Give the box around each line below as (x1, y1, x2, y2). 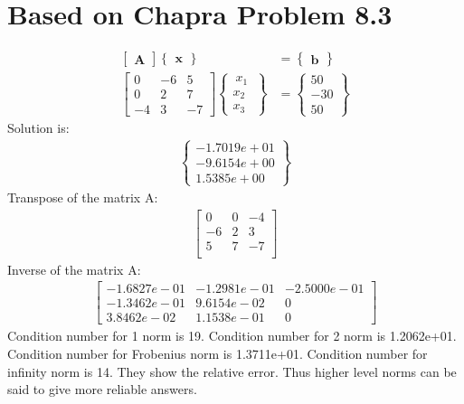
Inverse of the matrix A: (7, 259, 141, 278)
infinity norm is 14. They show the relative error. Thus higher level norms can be (7, 362, 457, 381)
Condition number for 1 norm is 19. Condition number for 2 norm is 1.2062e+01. (7, 326, 457, 345)
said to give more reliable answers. (7, 380, 197, 399)
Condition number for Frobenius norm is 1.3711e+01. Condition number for (7, 344, 428, 363)
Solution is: (7, 117, 70, 136)
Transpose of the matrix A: (7, 188, 158, 206)
